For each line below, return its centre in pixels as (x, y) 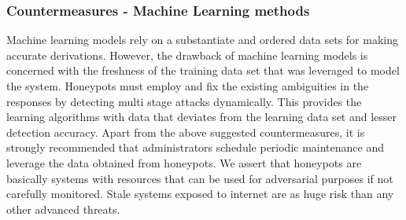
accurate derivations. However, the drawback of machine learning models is (187, 55)
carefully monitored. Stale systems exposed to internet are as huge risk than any (200, 194)
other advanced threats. (63, 209)
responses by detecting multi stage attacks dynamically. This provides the (184, 101)
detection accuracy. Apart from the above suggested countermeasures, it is (186, 132)
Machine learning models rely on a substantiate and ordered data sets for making (202, 40)
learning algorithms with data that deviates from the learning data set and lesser (202, 117)
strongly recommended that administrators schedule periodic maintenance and (196, 147)
